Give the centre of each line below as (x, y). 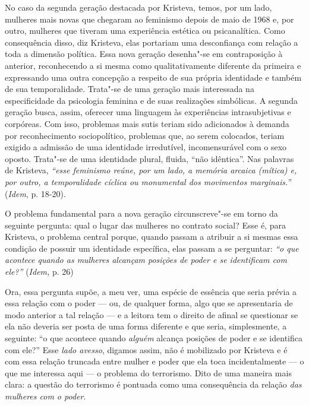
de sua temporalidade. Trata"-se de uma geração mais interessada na (130, 89)
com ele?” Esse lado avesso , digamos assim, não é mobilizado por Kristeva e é (146, 349)
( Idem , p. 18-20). (35, 193)
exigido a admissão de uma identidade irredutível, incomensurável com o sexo (146, 147)
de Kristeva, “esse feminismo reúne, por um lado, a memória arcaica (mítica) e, (151, 170)
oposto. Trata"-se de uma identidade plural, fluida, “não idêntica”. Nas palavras (149, 158)
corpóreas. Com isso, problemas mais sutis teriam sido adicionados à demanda (147, 123)
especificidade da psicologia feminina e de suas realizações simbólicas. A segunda (151, 100)
